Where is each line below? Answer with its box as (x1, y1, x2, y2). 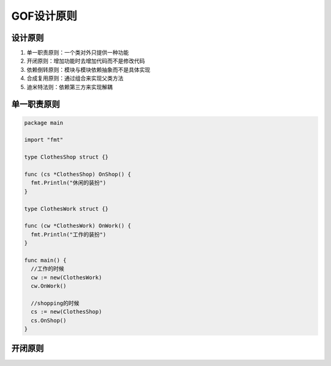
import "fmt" (24, 136, 64, 144)
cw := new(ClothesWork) (31, 274, 102, 281)
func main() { (24, 257, 67, 263)
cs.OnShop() (31, 317, 67, 324)
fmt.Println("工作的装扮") (31, 231, 107, 238)
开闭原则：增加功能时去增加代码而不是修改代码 (26, 57, 145, 64)
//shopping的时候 (31, 300, 80, 306)
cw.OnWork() (31, 282, 67, 290)
